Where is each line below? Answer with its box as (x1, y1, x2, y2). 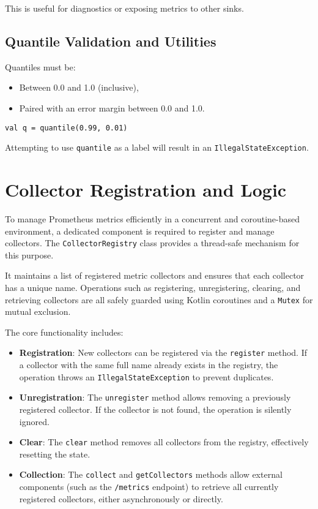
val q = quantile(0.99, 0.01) (5, 123, 128, 132)
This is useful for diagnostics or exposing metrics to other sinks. (5, 2, 244, 14)
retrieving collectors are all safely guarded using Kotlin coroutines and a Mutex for (5, 293, 313, 306)
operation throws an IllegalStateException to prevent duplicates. (19, 370, 274, 383)
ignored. (19, 415, 50, 428)
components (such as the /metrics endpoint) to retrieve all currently (19, 480, 279, 493)
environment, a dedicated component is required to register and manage (5, 224, 275, 237)
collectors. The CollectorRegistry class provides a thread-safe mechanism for (5, 236, 300, 249)
